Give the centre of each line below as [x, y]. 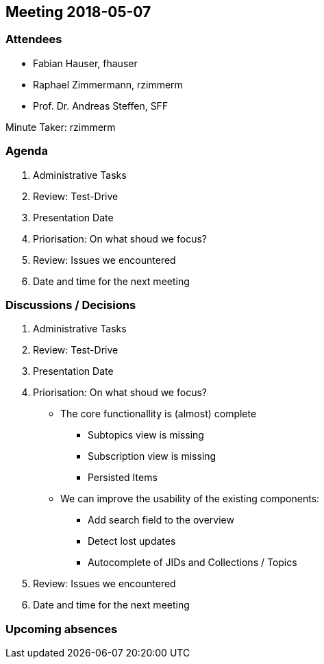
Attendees [34, 39]
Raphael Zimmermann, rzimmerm [108, 84]
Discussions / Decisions [71, 305]
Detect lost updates [132, 541]
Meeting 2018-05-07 [78, 12]
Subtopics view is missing [146, 435]
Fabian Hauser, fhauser [85, 63]
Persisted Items [123, 478]
